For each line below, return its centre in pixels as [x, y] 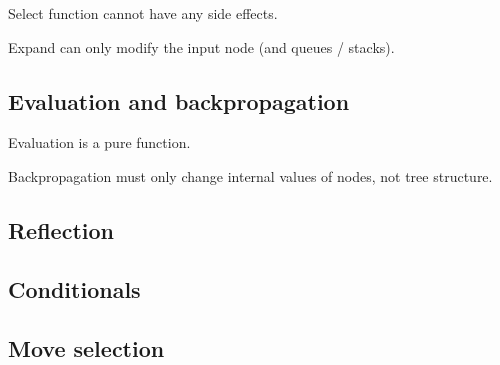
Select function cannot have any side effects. [143, 13]
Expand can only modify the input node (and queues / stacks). [201, 46]
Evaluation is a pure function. [99, 142]
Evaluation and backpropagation [179, 100]
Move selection [86, 347]
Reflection [61, 229]
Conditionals [74, 288]
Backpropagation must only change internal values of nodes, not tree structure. [250, 175]
